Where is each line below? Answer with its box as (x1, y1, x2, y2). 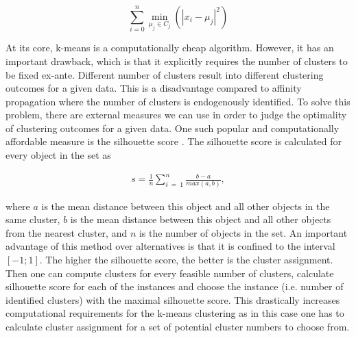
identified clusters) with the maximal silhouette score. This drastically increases (5, 292, 340, 307)
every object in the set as (5, 148, 111, 162)
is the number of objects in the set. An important (139, 225, 348, 239)
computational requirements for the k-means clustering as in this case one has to (5, 306, 344, 320)
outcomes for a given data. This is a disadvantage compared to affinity (5, 81, 302, 95)
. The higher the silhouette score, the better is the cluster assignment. (39, 252, 333, 266)
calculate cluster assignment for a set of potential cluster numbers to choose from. (5, 319, 350, 333)
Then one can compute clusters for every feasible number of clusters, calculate (5, 265, 334, 280)
